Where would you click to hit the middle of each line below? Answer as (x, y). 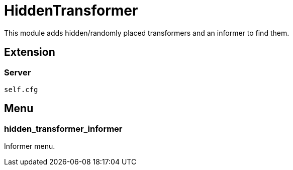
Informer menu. (30, 146)
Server (18, 72)
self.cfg (21, 89)
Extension (30, 52)
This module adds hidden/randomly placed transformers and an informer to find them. (147, 33)
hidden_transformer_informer (63, 129)
